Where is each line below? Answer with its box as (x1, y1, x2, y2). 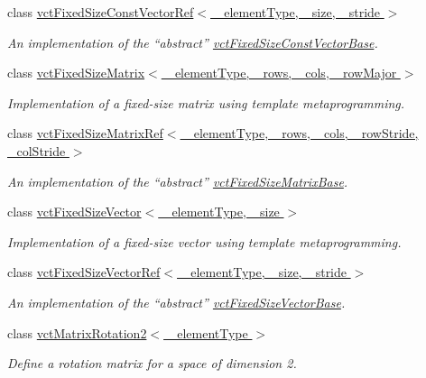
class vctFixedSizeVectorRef (7, 263, 161, 281)
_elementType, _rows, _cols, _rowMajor (165, 63, 397, 82)
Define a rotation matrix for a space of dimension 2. (7, 354, 297, 373)
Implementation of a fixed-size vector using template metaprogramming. (7, 232, 402, 251)
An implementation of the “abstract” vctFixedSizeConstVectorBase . (7, 32, 378, 51)
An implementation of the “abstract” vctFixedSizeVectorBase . (7, 292, 346, 311)
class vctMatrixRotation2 (7, 323, 147, 342)
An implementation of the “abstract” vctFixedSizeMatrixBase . (7, 171, 348, 190)
